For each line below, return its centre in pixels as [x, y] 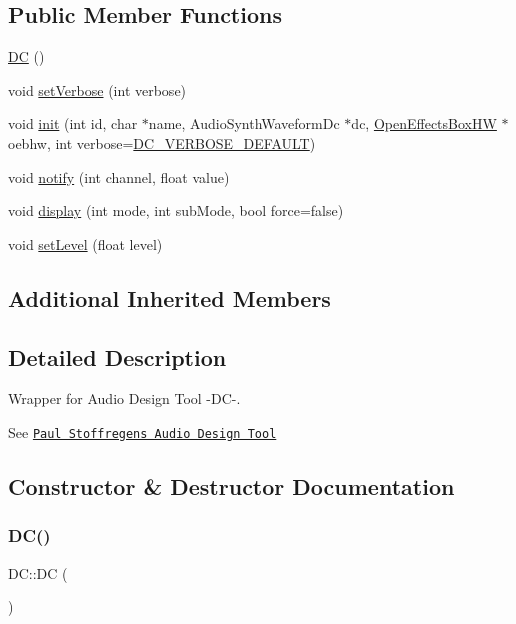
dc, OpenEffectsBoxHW [424, 123]
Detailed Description [117, 356]
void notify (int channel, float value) [119, 176]
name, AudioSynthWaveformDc [244, 123]
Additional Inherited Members [169, 297]
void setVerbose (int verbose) [97, 89]
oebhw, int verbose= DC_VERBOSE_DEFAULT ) [162, 142]
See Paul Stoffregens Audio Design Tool [142, 431]
